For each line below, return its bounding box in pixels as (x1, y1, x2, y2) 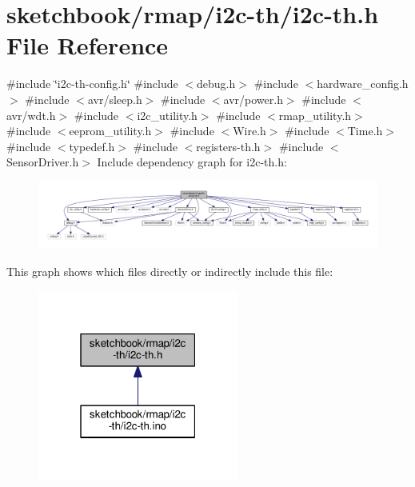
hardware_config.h (317, 75, 409, 92)
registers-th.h (196, 138, 261, 154)
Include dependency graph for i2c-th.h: (97, 154, 287, 170)
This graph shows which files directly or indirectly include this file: (6, 262, 333, 279)
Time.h (347, 122, 383, 139)
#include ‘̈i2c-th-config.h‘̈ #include (6, 75, 178, 92)
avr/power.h (223, 90, 283, 107)
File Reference (6, 29, 169, 62)
